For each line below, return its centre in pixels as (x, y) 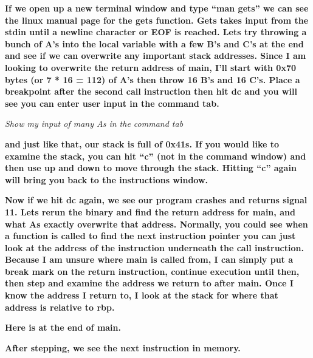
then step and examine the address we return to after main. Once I (149, 283)
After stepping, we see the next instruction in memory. (123, 347)
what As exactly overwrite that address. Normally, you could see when (156, 224)
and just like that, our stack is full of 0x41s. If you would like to (142, 144)
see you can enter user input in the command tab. (112, 103)
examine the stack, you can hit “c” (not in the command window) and (156, 156)
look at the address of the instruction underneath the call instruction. (154, 247)
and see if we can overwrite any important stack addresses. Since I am (156, 56)
